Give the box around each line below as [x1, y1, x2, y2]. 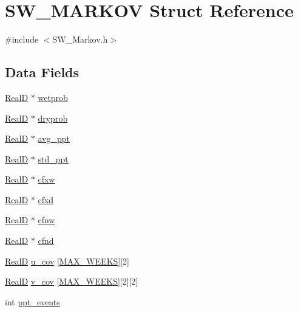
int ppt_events [5, 295, 60, 308]
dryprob [38, 111, 68, 124]
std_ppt [38, 152, 69, 165]
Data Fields [5, 63, 80, 81]
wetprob [38, 91, 68, 103]
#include [5, 33, 39, 46]
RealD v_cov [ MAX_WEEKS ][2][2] [5, 275, 138, 288]
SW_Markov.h [52, 33, 108, 46]
